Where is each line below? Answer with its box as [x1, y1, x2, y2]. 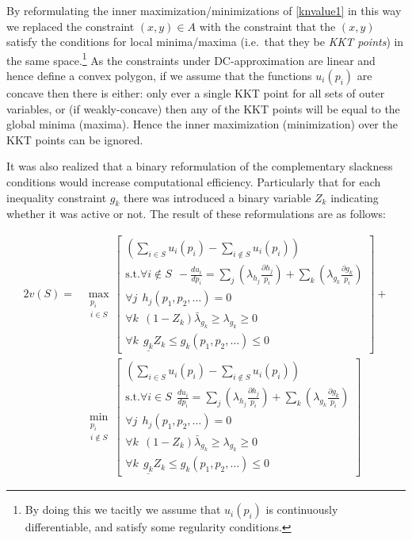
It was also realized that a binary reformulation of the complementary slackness [6, 158, 393, 174]
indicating [330, 189, 379, 205]
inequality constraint [6, 189, 107, 205]
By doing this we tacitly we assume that [25, 501, 221, 518]
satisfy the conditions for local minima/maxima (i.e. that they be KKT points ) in [6, 33, 404, 50]
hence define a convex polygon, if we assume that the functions [6, 67, 312, 84]
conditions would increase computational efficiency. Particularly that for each [6, 174, 381, 190]
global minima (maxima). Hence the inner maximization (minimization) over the [6, 116, 398, 132]
